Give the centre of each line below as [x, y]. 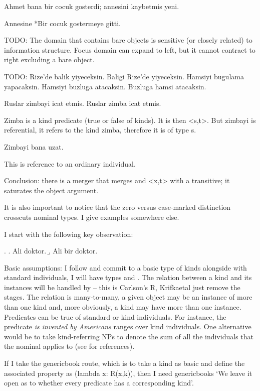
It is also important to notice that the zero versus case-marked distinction [117, 207]
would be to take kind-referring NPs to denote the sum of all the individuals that [129, 336]
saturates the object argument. [51, 190]
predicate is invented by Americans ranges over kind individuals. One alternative [128, 327]
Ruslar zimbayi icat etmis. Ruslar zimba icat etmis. [83, 103]
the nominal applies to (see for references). [69, 346]
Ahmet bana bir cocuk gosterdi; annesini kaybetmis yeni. [92, 6]
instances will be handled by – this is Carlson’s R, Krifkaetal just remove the [122, 287]
